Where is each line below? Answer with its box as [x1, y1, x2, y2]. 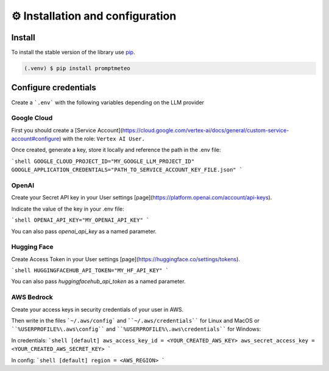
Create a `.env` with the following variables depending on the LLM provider [11, 98, 204, 106]
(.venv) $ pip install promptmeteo [24, 65, 130, 72]
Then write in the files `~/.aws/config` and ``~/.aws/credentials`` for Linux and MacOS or [11, 317, 260, 325]
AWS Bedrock [11, 293, 53, 301]
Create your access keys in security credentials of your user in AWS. [11, 306, 184, 313]
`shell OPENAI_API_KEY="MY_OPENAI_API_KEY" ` [11, 217, 150, 224]
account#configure [11, 135, 60, 143]
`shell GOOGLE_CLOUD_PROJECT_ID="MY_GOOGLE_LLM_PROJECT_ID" [11, 157, 195, 165]
